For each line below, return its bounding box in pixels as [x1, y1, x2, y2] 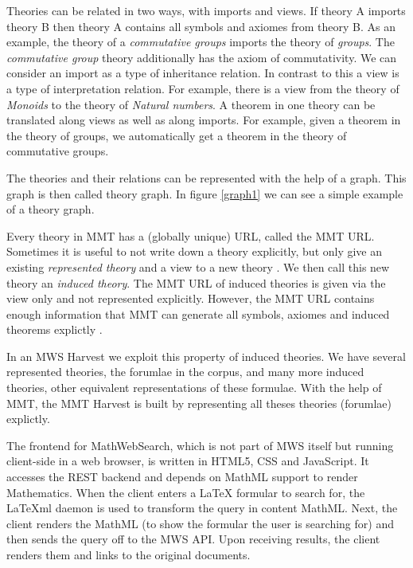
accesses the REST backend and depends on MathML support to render [6, 468, 358, 485]
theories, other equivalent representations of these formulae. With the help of [6, 379, 382, 396]
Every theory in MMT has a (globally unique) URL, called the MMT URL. [6, 227, 375, 244]
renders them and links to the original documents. [6, 546, 251, 562]
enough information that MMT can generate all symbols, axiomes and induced [6, 305, 390, 322]
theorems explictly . [6, 321, 103, 338]
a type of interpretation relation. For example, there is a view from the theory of [6, 80, 399, 96]
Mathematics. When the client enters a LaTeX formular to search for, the [6, 484, 365, 500]
